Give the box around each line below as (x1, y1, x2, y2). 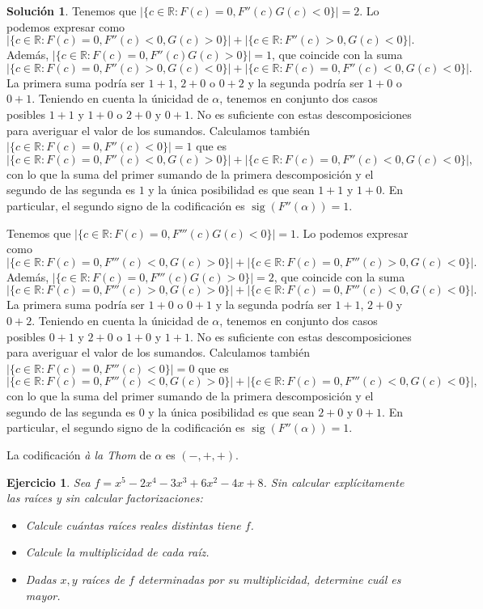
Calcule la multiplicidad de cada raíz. (25, 543, 210, 560)
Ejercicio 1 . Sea (6, 473, 91, 490)
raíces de (81, 571, 125, 588)
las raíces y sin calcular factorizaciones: (6, 489, 203, 506)
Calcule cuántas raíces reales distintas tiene (25, 516, 241, 533)
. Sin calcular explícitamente (263, 473, 405, 490)
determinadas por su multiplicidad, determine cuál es (138, 571, 401, 588)
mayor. (25, 586, 61, 603)
